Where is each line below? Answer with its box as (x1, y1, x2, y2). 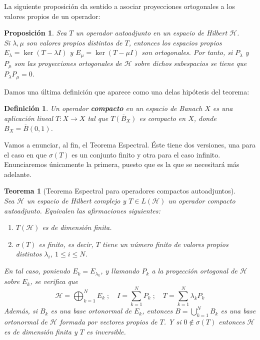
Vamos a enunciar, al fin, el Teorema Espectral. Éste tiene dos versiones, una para (4, 139, 256, 150)
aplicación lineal (4, 112, 53, 123)
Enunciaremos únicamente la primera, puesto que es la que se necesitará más (4, 159, 239, 169)
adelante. (4, 168, 31, 179)
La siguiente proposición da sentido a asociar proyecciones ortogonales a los (4, 1, 235, 11)
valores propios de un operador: (4, 10, 100, 21)
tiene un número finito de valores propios (102, 238, 228, 249)
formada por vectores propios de (59, 316, 157, 326)
